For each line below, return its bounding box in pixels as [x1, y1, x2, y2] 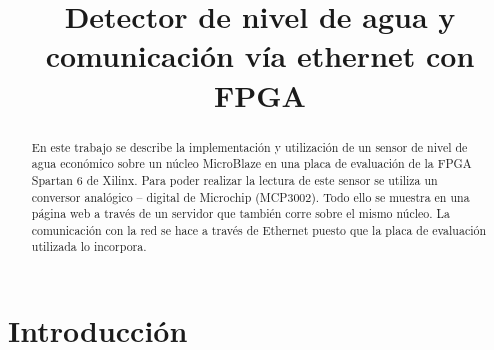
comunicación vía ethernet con [45, 35, 475, 76]
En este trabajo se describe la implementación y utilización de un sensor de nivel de [31, 138, 468, 155]
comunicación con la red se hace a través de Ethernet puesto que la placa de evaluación [31, 221, 487, 238]
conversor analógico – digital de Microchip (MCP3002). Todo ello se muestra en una [31, 188, 470, 205]
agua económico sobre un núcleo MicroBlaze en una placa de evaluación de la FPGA [31, 155, 472, 172]
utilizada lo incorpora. [31, 238, 147, 255]
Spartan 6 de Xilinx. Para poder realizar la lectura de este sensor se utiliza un [31, 171, 438, 188]
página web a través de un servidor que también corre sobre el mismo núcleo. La [31, 205, 450, 222]
